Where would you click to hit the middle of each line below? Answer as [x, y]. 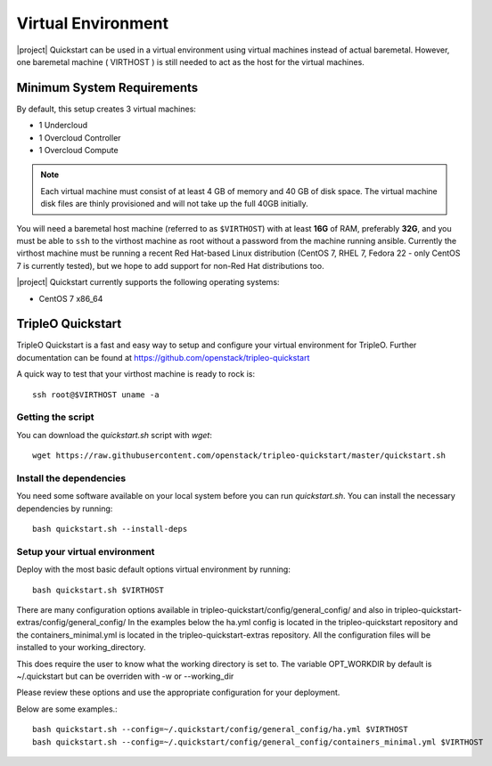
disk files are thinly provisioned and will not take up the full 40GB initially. [175, 204]
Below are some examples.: [67, 709]
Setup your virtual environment [86, 551]
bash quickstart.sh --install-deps [110, 529]
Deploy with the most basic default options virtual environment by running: [154, 569]
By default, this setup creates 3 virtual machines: [106, 109]
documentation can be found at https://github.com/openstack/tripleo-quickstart [163, 357]
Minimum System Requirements [107, 88]
